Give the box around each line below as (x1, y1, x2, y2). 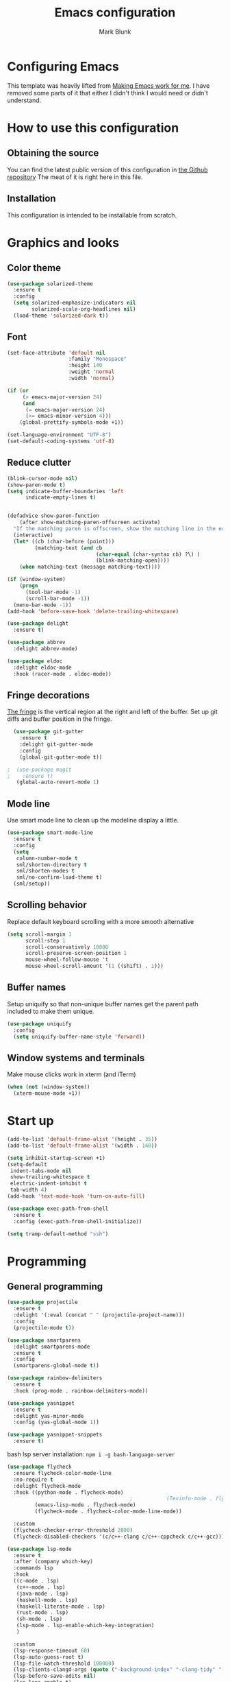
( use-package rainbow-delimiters (7, 1375, 103, 1382)
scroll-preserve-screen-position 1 (25, 950, 127, 957)
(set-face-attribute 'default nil (7, 349, 106, 356)
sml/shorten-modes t (16, 868, 75, 875)
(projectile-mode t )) (13, 1324, 75, 1331)
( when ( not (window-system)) (7, 1084, 90, 1091)
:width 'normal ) (68, 375, 115, 382)
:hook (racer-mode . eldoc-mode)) (13, 670, 112, 677)
